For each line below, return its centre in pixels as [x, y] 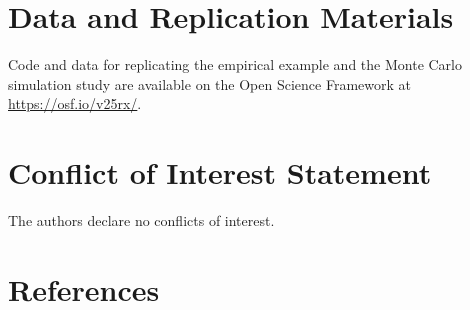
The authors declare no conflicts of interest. [141, 220]
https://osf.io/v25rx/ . [75, 103]
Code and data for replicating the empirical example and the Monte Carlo [235, 64]
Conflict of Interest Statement [220, 172]
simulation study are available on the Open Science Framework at [209, 83]
